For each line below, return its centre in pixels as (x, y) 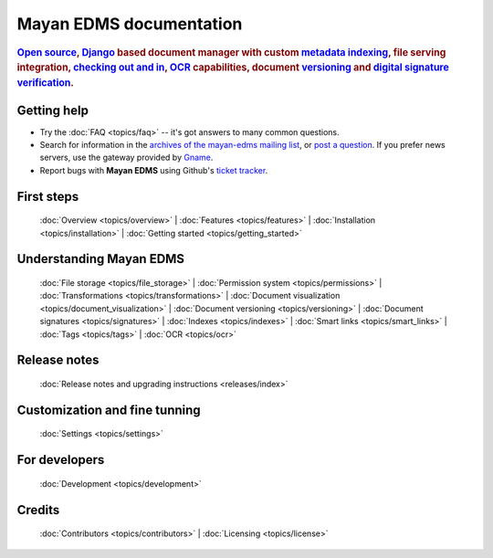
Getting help (52, 110)
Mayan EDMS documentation (130, 24)
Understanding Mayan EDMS (101, 259)
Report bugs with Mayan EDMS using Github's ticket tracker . (154, 170)
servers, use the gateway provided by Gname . (126, 158)
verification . (46, 83)
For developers (61, 460)
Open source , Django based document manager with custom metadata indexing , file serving (231, 52)
